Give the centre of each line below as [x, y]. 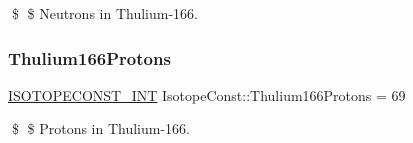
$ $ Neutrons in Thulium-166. [104, 13]
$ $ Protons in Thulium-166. [100, 128]
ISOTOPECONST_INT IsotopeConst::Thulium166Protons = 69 [207, 94]
